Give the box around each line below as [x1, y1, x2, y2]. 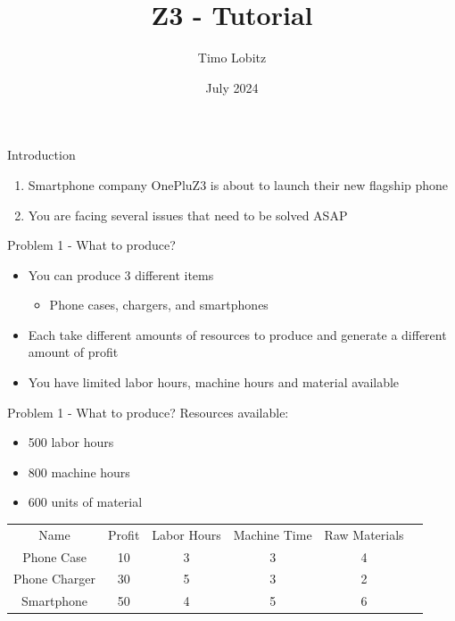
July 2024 [205, 78, 259, 96]
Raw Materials [324, 525, 404, 543]
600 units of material [28, 493, 143, 511]
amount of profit [28, 343, 119, 361]
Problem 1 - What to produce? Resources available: [7, 402, 289, 421]
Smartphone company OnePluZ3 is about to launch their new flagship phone [28, 175, 449, 194]
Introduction [7, 145, 76, 164]
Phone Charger [13, 569, 96, 588]
